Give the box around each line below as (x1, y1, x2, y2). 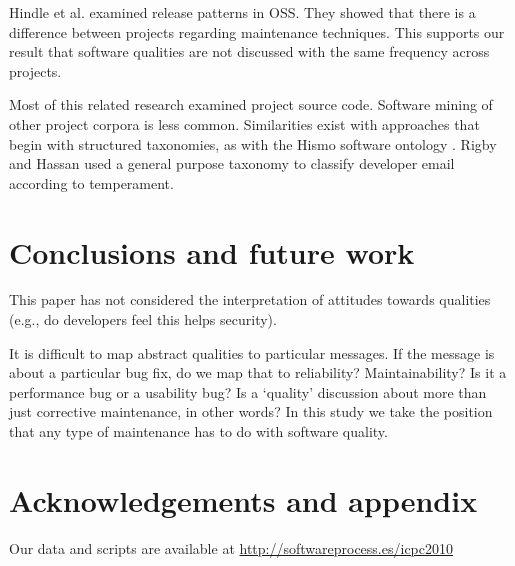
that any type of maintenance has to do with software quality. (9, 421, 388, 442)
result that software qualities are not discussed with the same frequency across (9, 41, 490, 62)
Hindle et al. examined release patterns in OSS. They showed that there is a (9, 2, 476, 22)
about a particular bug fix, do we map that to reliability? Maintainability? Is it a (9, 362, 507, 383)
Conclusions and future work (9, 231, 415, 272)
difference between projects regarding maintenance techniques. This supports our (9, 21, 505, 42)
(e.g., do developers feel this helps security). (9, 309, 277, 330)
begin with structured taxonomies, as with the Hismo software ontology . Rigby (9, 133, 497, 154)
